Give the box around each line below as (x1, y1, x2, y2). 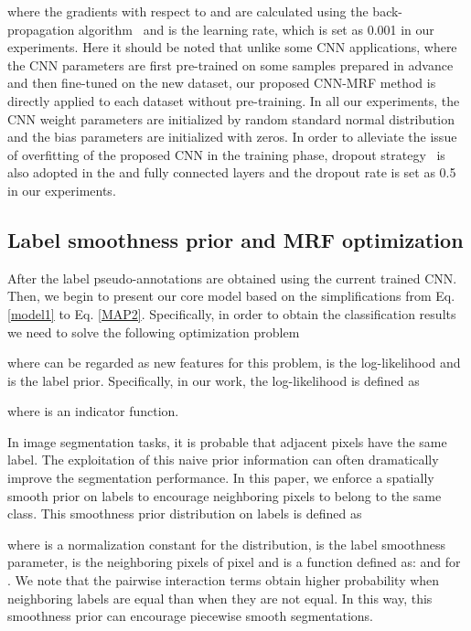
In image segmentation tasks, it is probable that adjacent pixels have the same (7, 432, 447, 451)
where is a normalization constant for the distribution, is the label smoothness (7, 534, 446, 553)
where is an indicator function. (7, 401, 179, 421)
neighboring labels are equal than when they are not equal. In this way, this (7, 588, 433, 607)
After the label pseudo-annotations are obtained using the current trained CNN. (7, 268, 457, 287)
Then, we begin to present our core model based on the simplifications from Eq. (7, 286, 455, 305)
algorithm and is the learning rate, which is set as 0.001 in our (78, 19, 434, 38)
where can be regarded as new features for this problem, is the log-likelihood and (7, 353, 461, 372)
